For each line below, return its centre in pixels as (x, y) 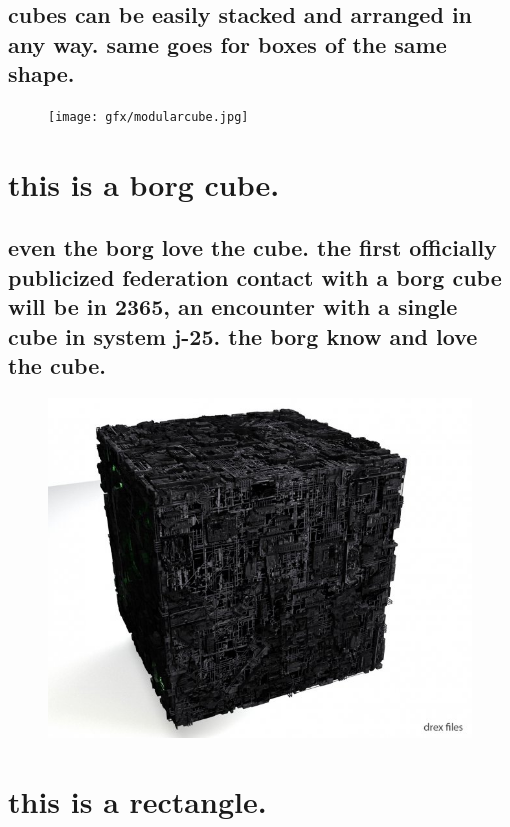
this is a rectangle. (137, 801)
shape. (41, 73)
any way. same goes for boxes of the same (227, 43)
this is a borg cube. (144, 183)
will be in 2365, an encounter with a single (233, 306)
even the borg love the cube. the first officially (252, 247)
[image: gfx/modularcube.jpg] (148, 116)
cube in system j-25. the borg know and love (243, 335)
